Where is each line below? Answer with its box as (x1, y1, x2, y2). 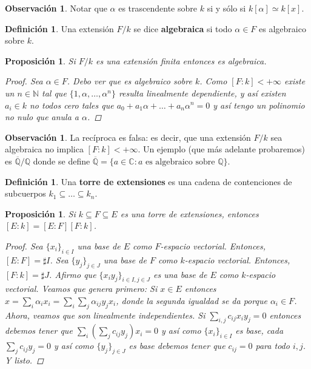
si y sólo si (207, 2, 246, 14)
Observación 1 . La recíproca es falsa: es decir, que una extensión (5, 130, 251, 143)
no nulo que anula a (5, 110, 79, 123)
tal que (42, 86, 67, 99)
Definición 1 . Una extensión (5, 22, 114, 35)
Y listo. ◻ (5, 354, 44, 367)
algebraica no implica (5, 143, 84, 155)
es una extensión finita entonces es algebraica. (96, 54, 267, 67)
